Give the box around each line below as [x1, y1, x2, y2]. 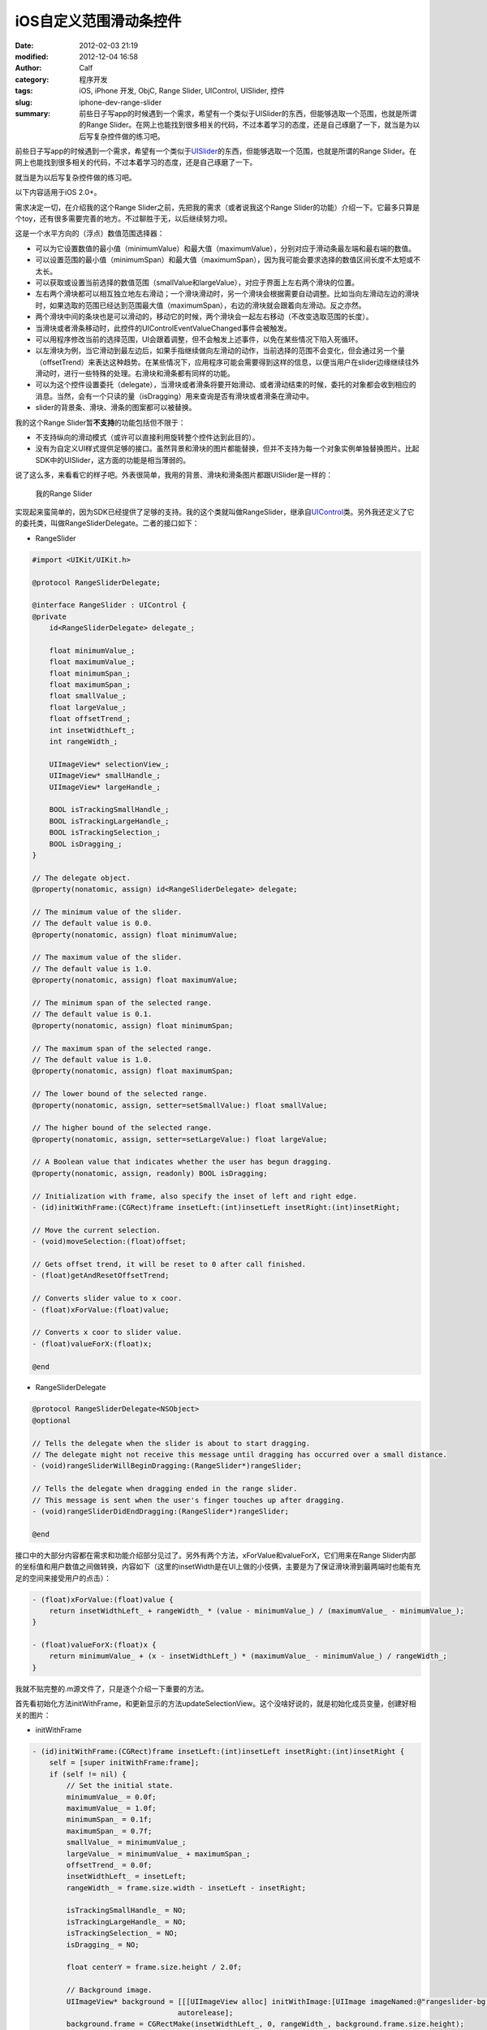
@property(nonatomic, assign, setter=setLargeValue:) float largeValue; [32, 1134, 328, 1144]
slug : [15, 97, 32, 107]
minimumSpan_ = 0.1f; [66, 1815, 153, 1825]
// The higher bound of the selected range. [32, 1123, 213, 1133]
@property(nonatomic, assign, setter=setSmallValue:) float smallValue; [32, 1100, 328, 1110]
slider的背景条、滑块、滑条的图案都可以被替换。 [35, 403, 196, 412]
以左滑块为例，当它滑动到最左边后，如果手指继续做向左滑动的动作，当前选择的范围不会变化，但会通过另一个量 [35, 346, 405, 356]
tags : [15, 86, 33, 96]
